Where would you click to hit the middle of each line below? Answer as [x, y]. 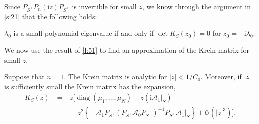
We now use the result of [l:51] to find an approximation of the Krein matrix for [127, 50]
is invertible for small [104, 6]
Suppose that [24, 77]
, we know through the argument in [196, 6]
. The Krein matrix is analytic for [115, 77]
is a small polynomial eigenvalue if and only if [84, 33]
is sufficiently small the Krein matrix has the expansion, [90, 86]
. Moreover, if [221, 77]
